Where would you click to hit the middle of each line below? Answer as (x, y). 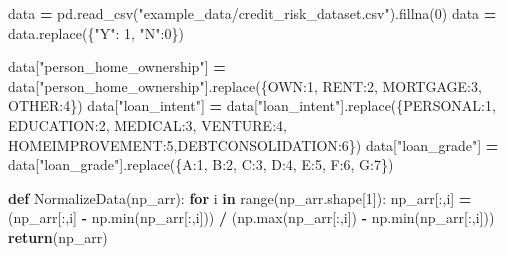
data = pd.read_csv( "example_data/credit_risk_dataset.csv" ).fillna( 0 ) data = (252, 13)
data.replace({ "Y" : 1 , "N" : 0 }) (96, 32)
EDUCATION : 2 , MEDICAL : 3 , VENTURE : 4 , (147, 124)
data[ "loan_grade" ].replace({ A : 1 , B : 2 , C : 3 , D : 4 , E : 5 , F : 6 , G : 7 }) (201, 164)
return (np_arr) (58, 236)
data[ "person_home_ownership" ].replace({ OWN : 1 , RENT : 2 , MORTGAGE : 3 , (245, 85)
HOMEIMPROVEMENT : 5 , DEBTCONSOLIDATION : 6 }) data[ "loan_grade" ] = (253, 144)
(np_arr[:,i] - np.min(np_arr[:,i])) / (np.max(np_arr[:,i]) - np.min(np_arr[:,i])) (251, 217)
